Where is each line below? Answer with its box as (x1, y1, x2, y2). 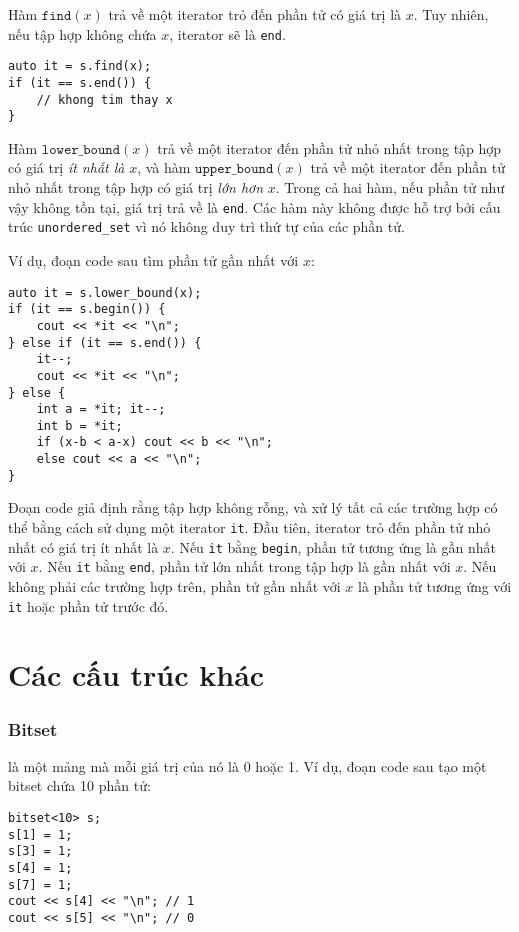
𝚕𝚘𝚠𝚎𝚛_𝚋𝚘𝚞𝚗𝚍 (41, 142, 120, 157)
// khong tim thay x (36, 92, 173, 107)
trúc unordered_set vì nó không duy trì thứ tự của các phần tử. (8, 216, 405, 237)
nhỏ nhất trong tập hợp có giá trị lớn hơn (8, 177, 264, 198)
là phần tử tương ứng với (357, 576, 512, 596)
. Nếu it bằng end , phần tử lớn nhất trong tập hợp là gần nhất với (38, 556, 451, 577)
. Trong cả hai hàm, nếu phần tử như (275, 177, 505, 198)
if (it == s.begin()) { (8, 302, 166, 317)
